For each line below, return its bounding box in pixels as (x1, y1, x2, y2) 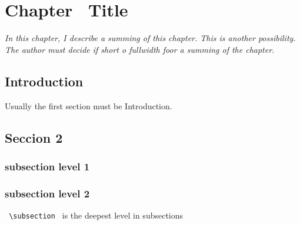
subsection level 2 (5, 186, 90, 200)
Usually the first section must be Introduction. (5, 99, 172, 112)
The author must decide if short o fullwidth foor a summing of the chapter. (5, 43, 275, 55)
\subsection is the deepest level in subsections (9, 209, 184, 221)
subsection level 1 (5, 159, 90, 173)
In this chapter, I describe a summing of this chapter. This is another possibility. (5, 32, 296, 44)
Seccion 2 (5, 128, 63, 146)
